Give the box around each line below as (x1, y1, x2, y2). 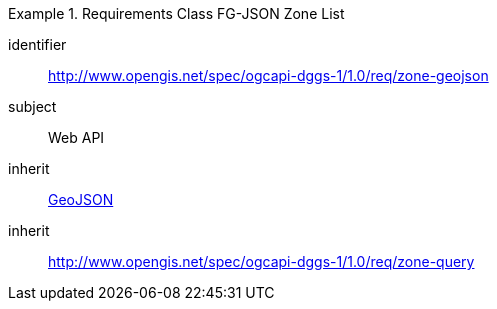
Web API (48, 129, 105, 146)
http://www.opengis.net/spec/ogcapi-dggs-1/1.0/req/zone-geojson (48, 67, 489, 84)
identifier (8, 36, 67, 53)
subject (8, 98, 57, 115)
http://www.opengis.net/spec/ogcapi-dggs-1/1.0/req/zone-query (48, 253, 475, 270)
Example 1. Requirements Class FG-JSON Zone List (8, 5, 345, 22)
